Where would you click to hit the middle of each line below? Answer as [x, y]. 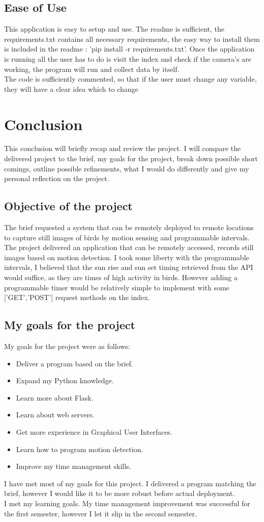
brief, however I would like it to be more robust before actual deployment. [120, 493]
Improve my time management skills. [74, 466]
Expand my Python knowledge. [65, 380]
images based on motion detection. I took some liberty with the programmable [127, 257]
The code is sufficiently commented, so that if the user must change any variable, [130, 79]
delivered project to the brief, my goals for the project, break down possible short [131, 158]
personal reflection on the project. [57, 178]
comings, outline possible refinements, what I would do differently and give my [127, 168]
